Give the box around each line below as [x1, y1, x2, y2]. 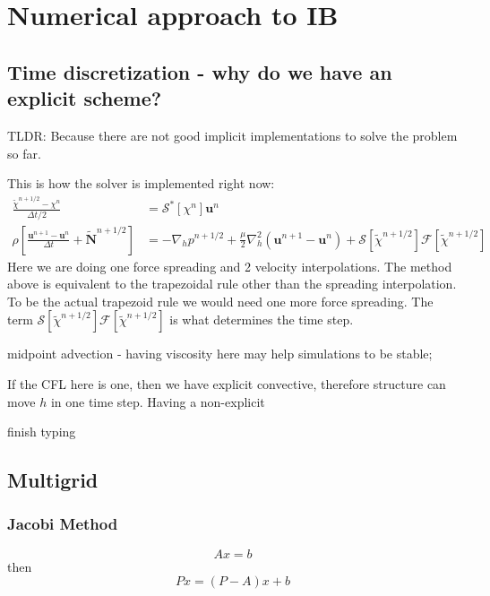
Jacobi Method [7, 513, 118, 535]
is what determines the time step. [169, 310, 354, 329]
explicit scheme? [7, 84, 162, 112]
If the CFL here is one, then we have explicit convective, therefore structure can [7, 374, 446, 393]
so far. [7, 143, 41, 162]
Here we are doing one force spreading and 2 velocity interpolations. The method [7, 256, 452, 275]
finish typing [7, 422, 76, 441]
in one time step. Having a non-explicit [50, 392, 265, 410]
